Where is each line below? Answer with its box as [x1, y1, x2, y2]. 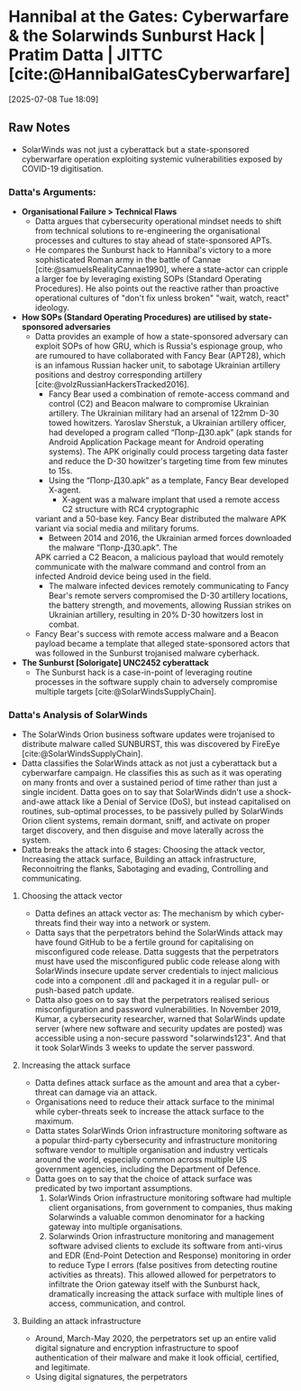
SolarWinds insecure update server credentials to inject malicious [34, 966, 278, 976]
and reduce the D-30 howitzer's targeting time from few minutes [48, 456, 288, 467]
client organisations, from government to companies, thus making [48, 1202, 293, 1213]
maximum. [34, 1116, 74, 1126]
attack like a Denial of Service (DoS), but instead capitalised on [57, 797, 291, 808]
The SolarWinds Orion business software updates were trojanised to [21, 729, 276, 740]
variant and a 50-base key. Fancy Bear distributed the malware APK [34, 513, 287, 525]
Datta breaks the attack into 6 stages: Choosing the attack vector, [21, 845, 266, 855]
